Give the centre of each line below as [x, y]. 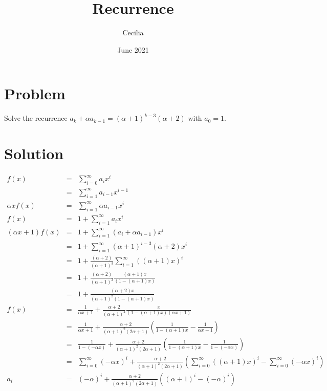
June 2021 [133, 49]
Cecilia [133, 32]
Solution [34, 153]
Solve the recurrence [36, 118]
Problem [35, 93]
